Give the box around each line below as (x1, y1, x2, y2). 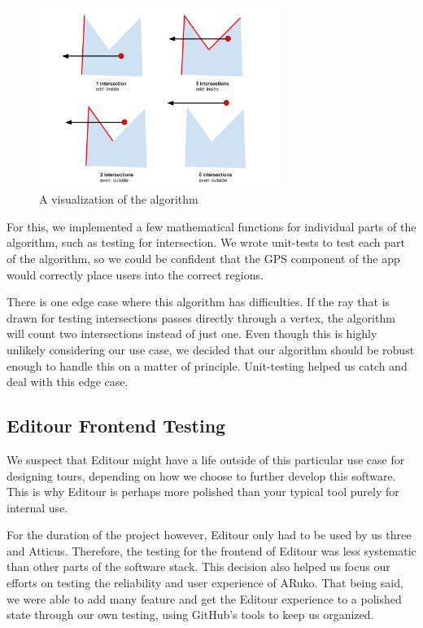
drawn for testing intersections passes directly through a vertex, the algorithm (7, 309, 395, 326)
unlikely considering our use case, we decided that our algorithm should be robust (7, 340, 415, 358)
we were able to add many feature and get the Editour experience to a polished (7, 590, 402, 607)
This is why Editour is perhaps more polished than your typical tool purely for (7, 483, 399, 500)
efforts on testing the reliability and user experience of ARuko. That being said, (7, 574, 403, 591)
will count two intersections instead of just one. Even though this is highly (7, 325, 377, 342)
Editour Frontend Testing (7, 413, 226, 438)
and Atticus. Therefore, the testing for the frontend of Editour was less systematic (7, 542, 416, 559)
